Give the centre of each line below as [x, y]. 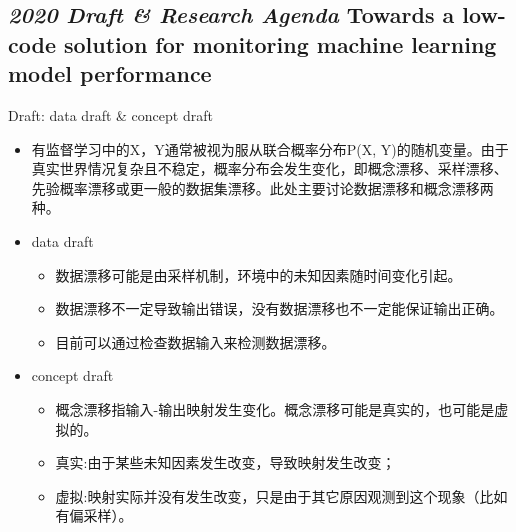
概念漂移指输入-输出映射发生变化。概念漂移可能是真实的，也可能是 [275, 408]
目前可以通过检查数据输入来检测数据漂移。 [195, 341]
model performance [110, 73]
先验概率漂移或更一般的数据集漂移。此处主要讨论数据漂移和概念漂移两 [262, 187]
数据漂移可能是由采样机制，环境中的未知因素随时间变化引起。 [258, 274]
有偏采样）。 [94, 515]
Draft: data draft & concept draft [110, 114]
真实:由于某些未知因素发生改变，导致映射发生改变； [225, 462]
